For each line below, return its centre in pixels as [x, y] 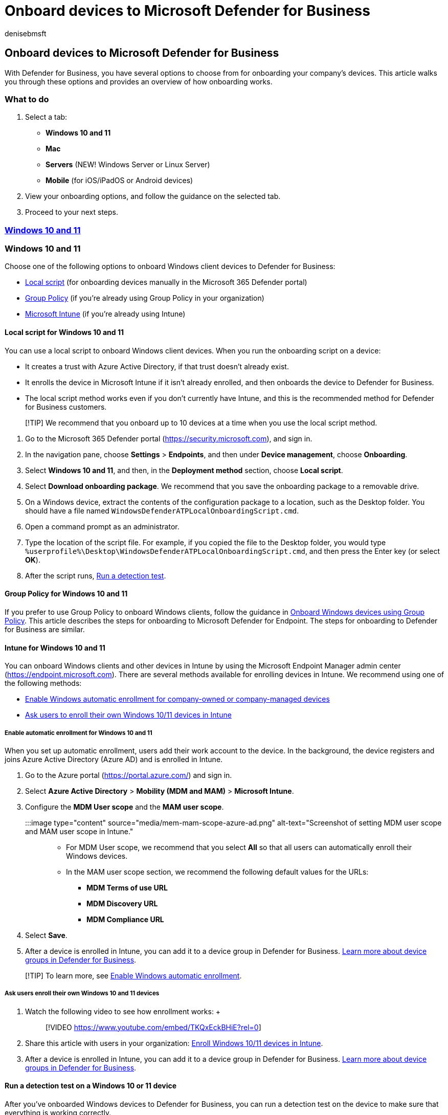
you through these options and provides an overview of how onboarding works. [139, 81]
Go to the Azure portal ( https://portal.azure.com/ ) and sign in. [129, 775]
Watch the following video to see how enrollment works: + [123, 1011]
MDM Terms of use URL [127, 887]
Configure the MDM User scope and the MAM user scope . [125, 807]
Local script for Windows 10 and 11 [64, 332]
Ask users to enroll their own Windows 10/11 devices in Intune [128, 715]
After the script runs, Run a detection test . [96, 575]
